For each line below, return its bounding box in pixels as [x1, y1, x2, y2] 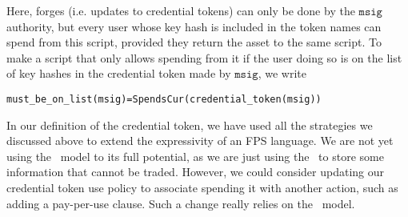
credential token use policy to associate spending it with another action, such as [6, 179, 398, 195]
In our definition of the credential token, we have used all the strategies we [6, 116, 373, 133]
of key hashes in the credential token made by [6, 65, 231, 82]
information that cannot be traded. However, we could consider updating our [6, 163, 385, 180]
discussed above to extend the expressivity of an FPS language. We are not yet [6, 132, 394, 149]
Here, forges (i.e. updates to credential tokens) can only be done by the [6, 2, 355, 18]
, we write [258, 65, 306, 82]
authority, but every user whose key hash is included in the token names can [6, 18, 382, 34]
